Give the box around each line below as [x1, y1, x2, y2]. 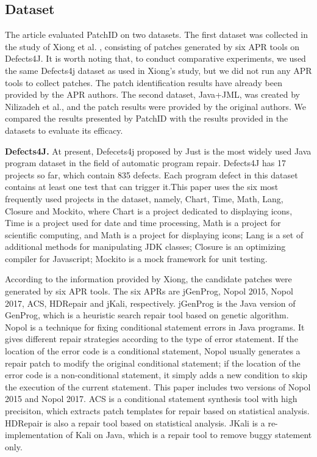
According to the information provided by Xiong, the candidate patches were [5, 272, 292, 285]
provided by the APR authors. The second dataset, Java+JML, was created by [5, 88, 300, 101]
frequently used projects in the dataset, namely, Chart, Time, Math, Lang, [5, 192, 283, 205]
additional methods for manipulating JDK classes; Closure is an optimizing [5, 240, 286, 253]
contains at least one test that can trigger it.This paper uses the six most [5, 180, 279, 193]
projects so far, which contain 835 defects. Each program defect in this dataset [5, 168, 298, 181]
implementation [5, 428, 63, 441]
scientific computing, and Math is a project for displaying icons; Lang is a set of [5, 228, 304, 241]
